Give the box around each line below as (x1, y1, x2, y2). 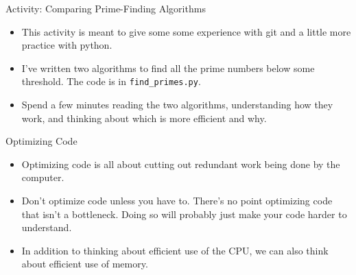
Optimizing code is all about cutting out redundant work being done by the (21, 156, 340, 171)
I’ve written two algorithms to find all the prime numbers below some (21, 60, 315, 75)
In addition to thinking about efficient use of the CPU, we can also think (21, 243, 329, 257)
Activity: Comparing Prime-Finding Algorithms (5, 1, 206, 15)
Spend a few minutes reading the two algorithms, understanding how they (21, 97, 333, 112)
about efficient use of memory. (21, 256, 148, 271)
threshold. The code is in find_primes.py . (21, 74, 201, 88)
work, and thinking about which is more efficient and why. (21, 110, 267, 125)
